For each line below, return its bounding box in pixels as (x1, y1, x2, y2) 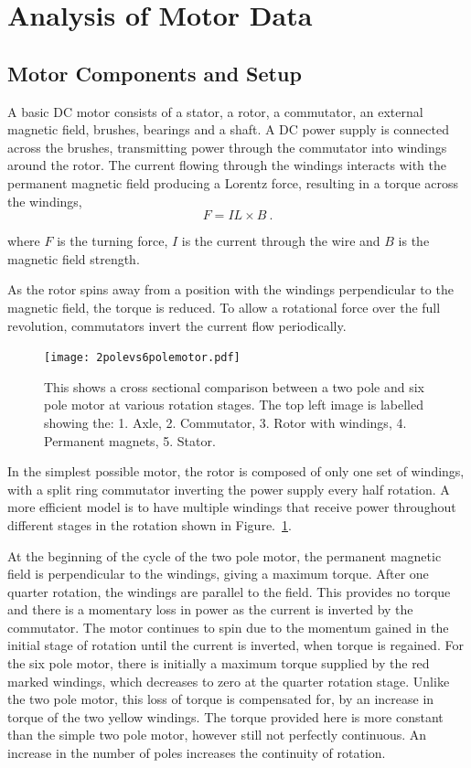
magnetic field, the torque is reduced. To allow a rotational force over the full (7, 297, 441, 316)
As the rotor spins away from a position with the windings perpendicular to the (7, 280, 454, 299)
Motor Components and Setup (7, 59, 302, 87)
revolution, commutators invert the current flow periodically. (7, 315, 347, 335)
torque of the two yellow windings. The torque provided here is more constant (7, 707, 444, 726)
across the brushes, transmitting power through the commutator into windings (7, 137, 447, 156)
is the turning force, (57, 231, 168, 251)
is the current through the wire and (181, 231, 380, 251)
